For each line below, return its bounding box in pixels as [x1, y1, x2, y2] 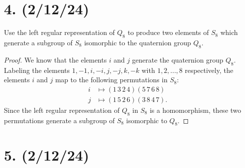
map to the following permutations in [55, 74, 168, 85]
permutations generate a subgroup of [4, 115, 115, 125]
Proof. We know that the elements [4, 54, 107, 65]
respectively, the [185, 65, 233, 75]
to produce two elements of [127, 27, 209, 37]
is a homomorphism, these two [149, 104, 242, 115]
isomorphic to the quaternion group [84, 37, 191, 47]
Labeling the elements [4, 65, 70, 75]
